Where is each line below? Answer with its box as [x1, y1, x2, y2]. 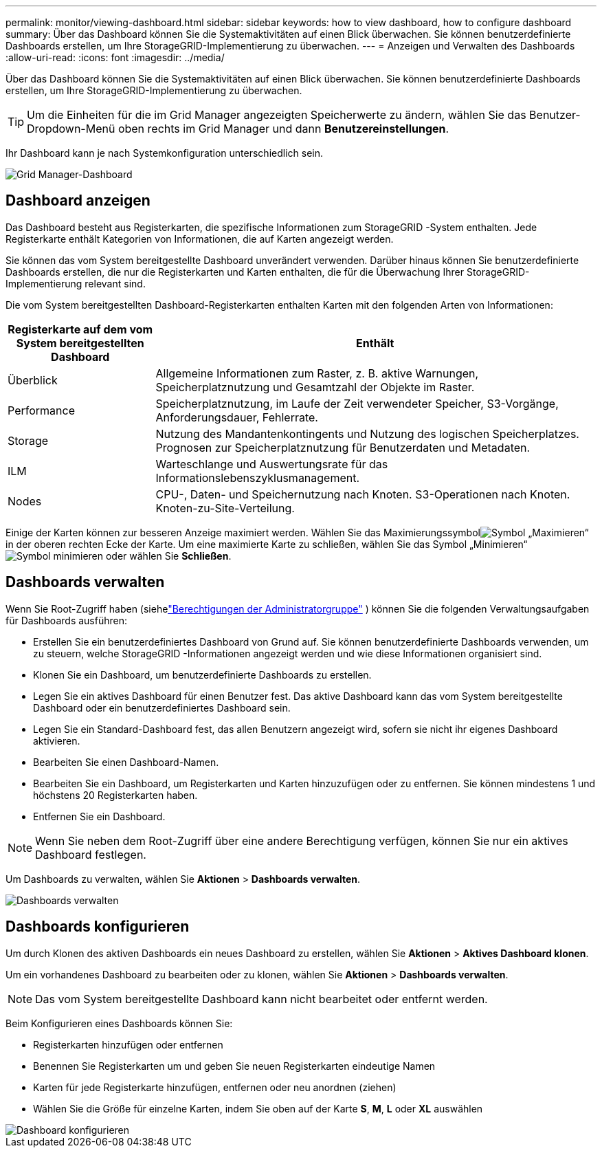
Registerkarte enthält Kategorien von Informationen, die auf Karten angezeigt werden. [5, 232, 394, 245]
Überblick [8, 373, 58, 387]
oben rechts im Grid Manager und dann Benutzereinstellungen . [118, 122, 449, 135]
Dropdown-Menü [27, 122, 115, 135]
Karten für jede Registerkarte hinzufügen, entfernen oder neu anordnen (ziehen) [33, 1081, 397, 1093]
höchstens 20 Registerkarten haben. [33, 789, 198, 801]
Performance [8, 403, 75, 417]
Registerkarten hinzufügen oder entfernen [33, 1038, 223, 1051]
